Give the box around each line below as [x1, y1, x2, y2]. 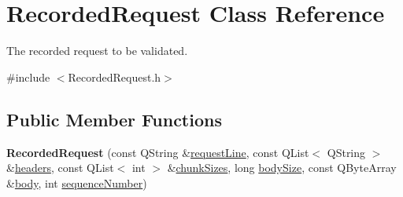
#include [6, 68, 50, 85]
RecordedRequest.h [68, 68, 161, 85]
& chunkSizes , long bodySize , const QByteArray [167, 159, 397, 176]
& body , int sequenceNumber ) [6, 174, 147, 191]
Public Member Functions [6, 107, 222, 131]
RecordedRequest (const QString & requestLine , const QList [6, 144, 309, 160]
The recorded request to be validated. [6, 42, 188, 59]
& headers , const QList [6, 159, 114, 176]
